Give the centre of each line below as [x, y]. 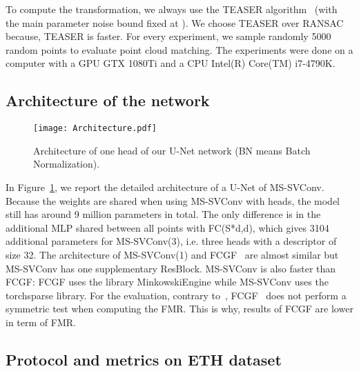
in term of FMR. [41, 322]
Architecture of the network [108, 100]
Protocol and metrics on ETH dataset [144, 359]
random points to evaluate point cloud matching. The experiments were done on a [179, 49]
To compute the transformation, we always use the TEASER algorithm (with [172, 9]
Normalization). [67, 164]
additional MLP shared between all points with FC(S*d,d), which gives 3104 [167, 227]
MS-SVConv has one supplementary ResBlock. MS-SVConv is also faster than [171, 268]
